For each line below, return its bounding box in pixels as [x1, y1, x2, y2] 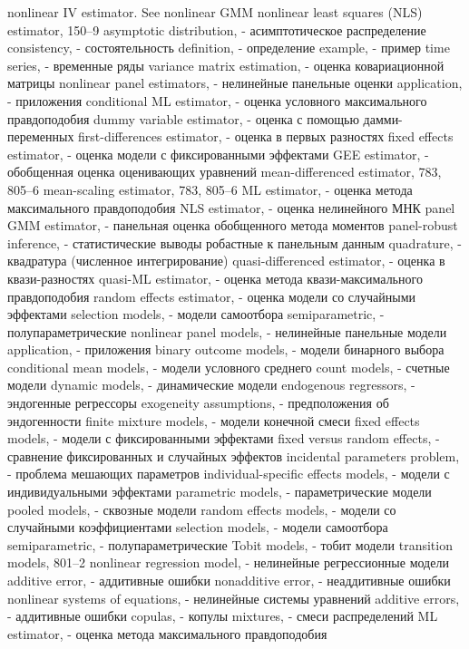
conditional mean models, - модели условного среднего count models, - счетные [7, 357, 450, 376]
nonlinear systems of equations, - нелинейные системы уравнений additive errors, [7, 588, 460, 607]
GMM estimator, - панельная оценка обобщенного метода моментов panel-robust [7, 216, 458, 235]
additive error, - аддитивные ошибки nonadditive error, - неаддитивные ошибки [7, 571, 451, 589]
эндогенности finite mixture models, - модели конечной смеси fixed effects [7, 411, 420, 430]
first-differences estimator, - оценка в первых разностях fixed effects [78, 127, 454, 146]
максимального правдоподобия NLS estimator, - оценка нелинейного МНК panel [7, 198, 455, 217]
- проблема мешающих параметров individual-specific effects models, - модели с [7, 464, 450, 483]
